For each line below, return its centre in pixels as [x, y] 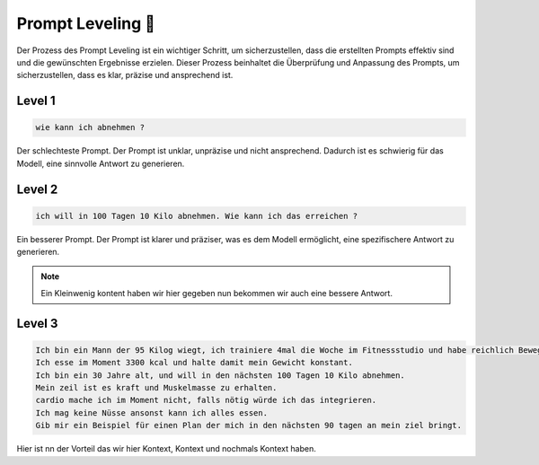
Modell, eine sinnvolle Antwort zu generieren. [101, 163]
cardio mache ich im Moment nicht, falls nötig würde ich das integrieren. [206, 400]
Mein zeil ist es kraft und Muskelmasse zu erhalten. [156, 388]
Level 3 [37, 323]
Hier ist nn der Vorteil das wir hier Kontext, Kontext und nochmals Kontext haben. [166, 449]
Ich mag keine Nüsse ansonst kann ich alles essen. [152, 412]
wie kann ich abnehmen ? [90, 127]
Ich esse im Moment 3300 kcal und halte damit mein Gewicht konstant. [194, 363]
